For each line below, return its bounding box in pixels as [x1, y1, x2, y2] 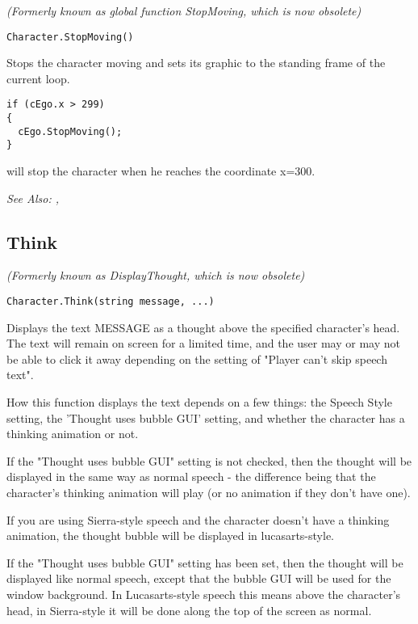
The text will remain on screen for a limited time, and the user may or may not [6, 335, 400, 352]
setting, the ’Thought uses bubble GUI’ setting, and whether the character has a [6, 409, 405, 426]
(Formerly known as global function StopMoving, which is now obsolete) [6, 2, 362, 19]
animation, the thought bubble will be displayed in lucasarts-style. [6, 527, 334, 544]
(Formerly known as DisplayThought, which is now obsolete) [6, 267, 305, 284]
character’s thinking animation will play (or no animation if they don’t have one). [6, 484, 411, 501]
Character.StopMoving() [6, 31, 134, 43]
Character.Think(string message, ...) [6, 296, 215, 308]
